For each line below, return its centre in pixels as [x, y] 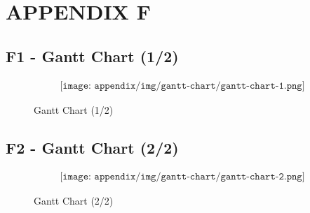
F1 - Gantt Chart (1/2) [92, 56]
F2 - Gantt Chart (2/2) [92, 147]
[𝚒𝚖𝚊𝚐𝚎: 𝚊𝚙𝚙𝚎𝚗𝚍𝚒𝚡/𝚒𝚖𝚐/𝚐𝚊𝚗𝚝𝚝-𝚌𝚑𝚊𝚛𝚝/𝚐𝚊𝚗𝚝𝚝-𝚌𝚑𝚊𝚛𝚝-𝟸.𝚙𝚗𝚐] [182, 177]
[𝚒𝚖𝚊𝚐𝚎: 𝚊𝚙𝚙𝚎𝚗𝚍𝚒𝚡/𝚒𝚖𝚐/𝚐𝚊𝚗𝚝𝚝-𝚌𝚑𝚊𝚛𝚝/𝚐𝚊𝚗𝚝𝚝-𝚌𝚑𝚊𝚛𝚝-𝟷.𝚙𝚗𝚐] [182, 86]
